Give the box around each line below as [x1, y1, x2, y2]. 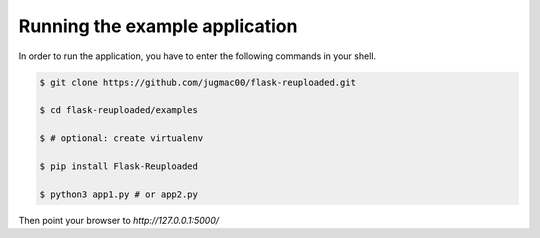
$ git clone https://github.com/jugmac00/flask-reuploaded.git [39, 76, 357, 88]
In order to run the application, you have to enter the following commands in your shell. [18, 50, 377, 62]
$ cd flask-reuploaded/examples [39, 105, 199, 116]
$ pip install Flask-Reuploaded [39, 160, 199, 172]
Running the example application [18, 15, 298, 37]
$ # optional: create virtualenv [39, 133, 204, 144]
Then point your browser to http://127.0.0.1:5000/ [18, 214, 220, 226]
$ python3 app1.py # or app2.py [39, 188, 199, 200]
